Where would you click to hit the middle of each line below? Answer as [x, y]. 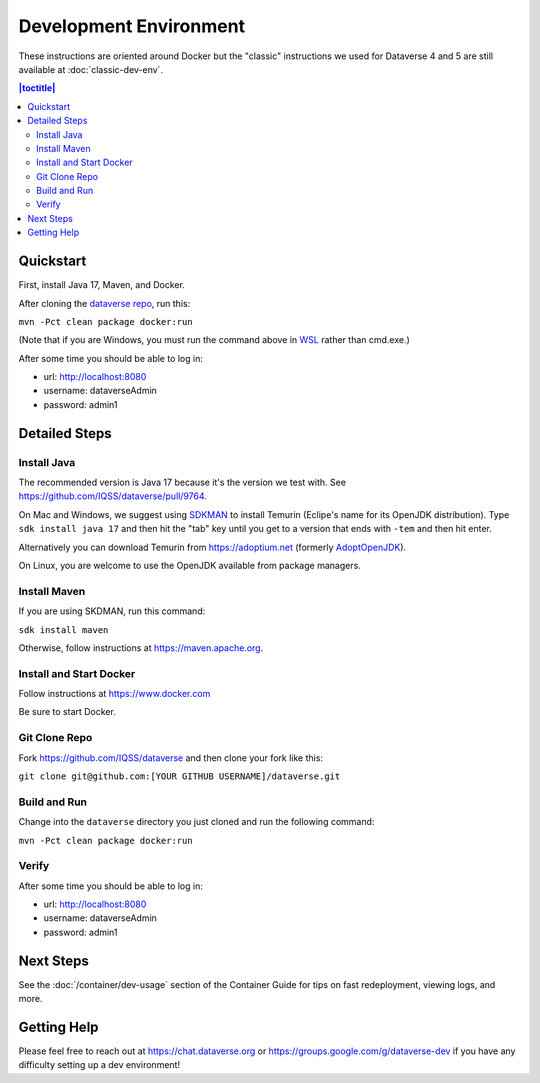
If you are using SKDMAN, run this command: [112, 611]
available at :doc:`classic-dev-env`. [91, 69]
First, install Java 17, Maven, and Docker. [101, 285]
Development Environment [131, 26]
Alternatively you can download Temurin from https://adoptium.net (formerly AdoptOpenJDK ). [212, 547]
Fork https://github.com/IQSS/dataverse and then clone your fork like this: [171, 757]
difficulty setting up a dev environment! [99, 1065]
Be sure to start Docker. [67, 712]
